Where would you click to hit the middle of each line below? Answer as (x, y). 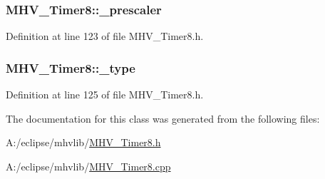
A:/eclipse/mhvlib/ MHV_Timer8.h (83, 142)
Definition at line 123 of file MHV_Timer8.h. (105, 36)
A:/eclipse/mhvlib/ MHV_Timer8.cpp (88, 166)
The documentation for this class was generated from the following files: (163, 118)
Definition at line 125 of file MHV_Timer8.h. (105, 94)
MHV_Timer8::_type (71, 67)
